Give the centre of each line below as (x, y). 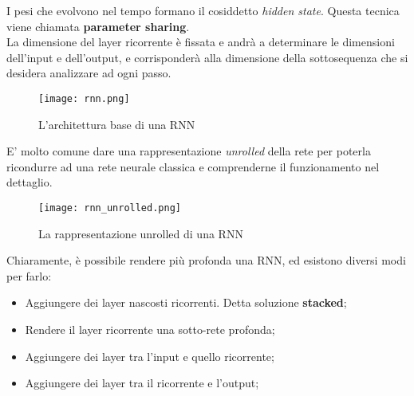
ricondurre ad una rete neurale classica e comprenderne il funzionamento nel (193, 166)
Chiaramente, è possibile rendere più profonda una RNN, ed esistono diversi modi (206, 260)
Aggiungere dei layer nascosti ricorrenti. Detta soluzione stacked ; (186, 302)
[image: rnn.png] (84, 98)
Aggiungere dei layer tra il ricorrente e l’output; (142, 383)
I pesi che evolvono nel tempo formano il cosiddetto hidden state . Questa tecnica (203, 10)
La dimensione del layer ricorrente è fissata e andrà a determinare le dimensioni (201, 42)
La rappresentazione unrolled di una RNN (141, 233)
